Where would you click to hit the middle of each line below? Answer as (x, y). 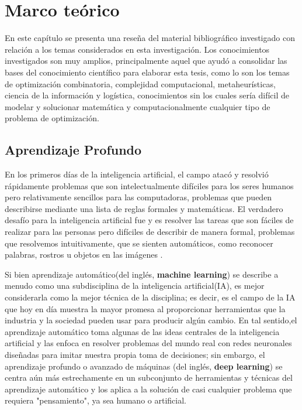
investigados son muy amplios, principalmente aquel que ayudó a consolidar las (146, 61)
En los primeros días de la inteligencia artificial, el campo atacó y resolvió (137, 174)
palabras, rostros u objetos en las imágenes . (84, 254)
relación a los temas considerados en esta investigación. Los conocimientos (137, 49)
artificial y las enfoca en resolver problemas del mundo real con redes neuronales (148, 343)
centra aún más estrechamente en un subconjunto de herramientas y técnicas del (149, 377)
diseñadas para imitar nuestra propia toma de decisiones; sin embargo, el (135, 354)
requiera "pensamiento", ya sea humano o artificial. (96, 400)
